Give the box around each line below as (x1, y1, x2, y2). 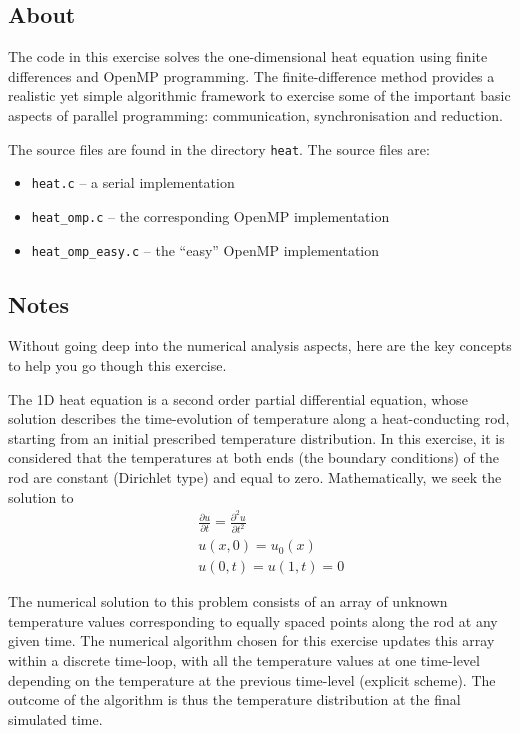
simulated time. (8, 708, 103, 729)
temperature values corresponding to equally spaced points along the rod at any (8, 610, 498, 631)
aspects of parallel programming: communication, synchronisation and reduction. (8, 104, 503, 125)
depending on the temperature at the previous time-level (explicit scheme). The (8, 669, 496, 690)
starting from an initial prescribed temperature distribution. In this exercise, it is (8, 427, 505, 448)
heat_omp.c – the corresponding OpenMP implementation (31, 205, 390, 226)
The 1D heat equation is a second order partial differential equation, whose (8, 388, 468, 409)
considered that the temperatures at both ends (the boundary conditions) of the (8, 447, 499, 468)
